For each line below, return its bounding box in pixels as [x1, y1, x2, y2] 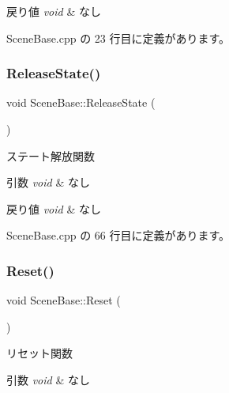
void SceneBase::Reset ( [6, 292, 121, 308]
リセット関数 [6, 345, 73, 361]
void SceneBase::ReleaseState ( [6, 94, 156, 111]
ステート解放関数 [6, 147, 95, 164]
